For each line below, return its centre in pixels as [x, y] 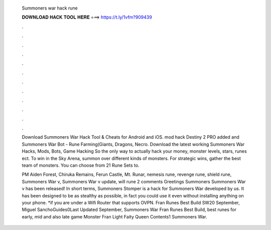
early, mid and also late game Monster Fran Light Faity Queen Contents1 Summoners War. [115, 216]
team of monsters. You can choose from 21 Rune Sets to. [81, 165]
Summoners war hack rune [50, 8]
